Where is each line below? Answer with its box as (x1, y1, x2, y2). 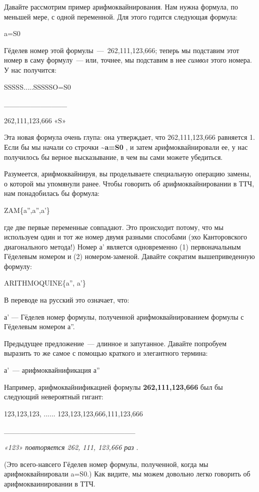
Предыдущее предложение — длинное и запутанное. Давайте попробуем (4, 338, 227, 348)
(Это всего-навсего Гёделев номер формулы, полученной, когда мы (4, 458, 208, 469)
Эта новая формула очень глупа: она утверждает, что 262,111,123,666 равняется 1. (4, 132, 255, 142)
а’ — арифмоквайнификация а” (4, 365, 100, 375)
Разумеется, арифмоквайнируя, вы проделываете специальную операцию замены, (4, 168, 251, 179)
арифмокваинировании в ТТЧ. (4, 478, 95, 488)
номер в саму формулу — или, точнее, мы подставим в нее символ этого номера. (4, 55, 252, 65)
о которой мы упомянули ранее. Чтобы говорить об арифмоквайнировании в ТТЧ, (4, 178, 254, 188)
